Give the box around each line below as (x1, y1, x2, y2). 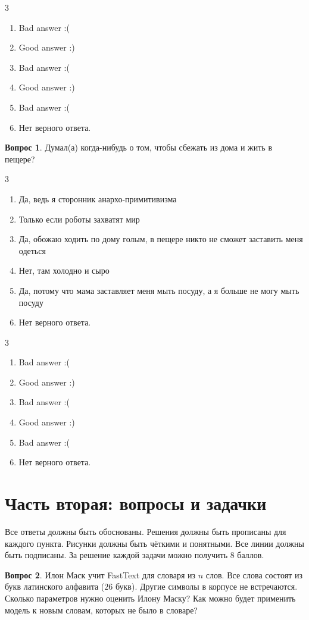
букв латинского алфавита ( (5, 580, 105, 593)
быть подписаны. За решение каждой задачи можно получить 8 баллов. (5, 549, 264, 561)
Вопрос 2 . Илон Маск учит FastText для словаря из (5, 568, 196, 581)
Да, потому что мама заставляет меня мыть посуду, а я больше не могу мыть (18, 284, 299, 296)
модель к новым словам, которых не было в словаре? (5, 603, 198, 616)
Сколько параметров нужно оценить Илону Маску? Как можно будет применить (5, 591, 296, 604)
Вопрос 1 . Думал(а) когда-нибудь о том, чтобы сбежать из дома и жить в (5, 141, 273, 154)
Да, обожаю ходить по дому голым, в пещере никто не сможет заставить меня (18, 233, 303, 245)
